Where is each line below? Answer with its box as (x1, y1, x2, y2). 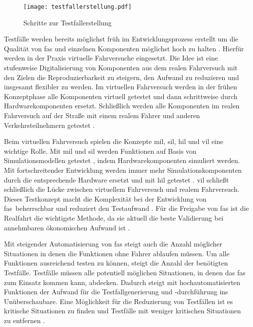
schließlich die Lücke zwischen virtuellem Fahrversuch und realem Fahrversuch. (4, 184, 239, 194)
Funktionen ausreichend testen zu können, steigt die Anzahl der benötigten (4, 258, 228, 268)
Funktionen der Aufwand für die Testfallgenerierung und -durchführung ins (4, 286, 228, 297)
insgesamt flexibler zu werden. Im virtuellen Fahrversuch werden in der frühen (4, 82, 237, 92)
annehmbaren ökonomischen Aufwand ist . (4, 222, 130, 232)
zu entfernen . (4, 315, 45, 325)
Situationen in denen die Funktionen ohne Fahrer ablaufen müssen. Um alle (4, 248, 230, 258)
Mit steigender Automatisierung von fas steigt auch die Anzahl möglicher (4, 239, 223, 249)
